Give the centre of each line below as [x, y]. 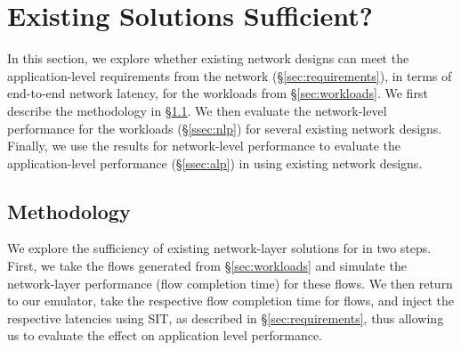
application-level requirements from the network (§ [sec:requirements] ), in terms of [230, 75]
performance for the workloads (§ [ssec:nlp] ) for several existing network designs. [225, 128]
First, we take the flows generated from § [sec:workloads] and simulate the [207, 266]
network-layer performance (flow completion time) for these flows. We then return [230, 283]
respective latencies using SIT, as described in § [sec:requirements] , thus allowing [226, 317]
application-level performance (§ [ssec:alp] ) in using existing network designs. [215, 163]
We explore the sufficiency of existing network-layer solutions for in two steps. [219, 248]
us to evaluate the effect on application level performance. [165, 335]
